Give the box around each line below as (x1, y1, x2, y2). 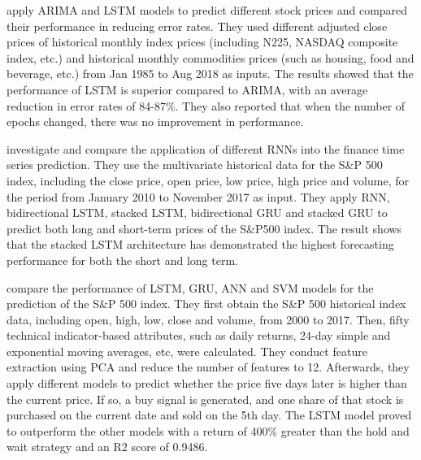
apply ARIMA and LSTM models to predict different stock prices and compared (7, 2, 408, 18)
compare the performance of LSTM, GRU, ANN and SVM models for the (7, 279, 374, 296)
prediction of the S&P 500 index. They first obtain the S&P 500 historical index (7, 295, 406, 312)
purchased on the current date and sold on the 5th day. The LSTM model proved (7, 406, 412, 423)
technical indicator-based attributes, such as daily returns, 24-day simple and (7, 327, 391, 344)
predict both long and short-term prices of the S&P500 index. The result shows (7, 219, 402, 237)
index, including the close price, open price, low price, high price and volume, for (7, 171, 409, 189)
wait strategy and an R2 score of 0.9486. (7, 438, 208, 455)
